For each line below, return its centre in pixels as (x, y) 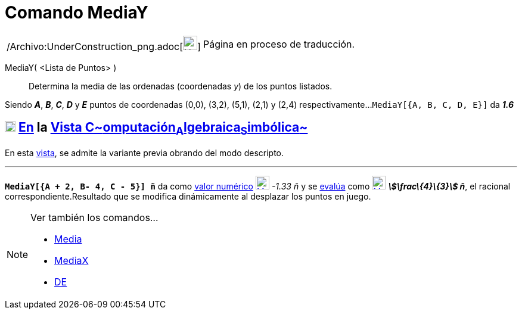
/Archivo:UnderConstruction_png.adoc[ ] (104, 46)
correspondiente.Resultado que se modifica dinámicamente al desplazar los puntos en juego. (188, 196)
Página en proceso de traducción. (279, 44)
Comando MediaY (77, 13)
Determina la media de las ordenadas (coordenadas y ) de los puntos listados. (181, 86)
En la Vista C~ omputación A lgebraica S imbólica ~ (163, 129)
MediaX (72, 260)
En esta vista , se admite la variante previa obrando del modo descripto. (145, 153)
